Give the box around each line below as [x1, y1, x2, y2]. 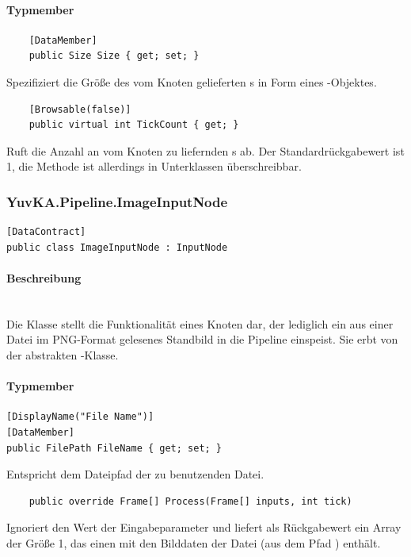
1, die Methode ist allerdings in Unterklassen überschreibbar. [6, 158, 302, 175]
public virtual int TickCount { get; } [29, 119, 239, 131]
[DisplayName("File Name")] [6, 411, 154, 423]
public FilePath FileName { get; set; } [6, 442, 223, 454]
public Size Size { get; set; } [29, 50, 200, 62]
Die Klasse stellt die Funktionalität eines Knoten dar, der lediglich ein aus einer [6, 315, 394, 332]
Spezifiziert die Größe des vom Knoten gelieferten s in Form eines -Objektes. [6, 73, 377, 90]
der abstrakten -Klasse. [6, 346, 119, 363]
